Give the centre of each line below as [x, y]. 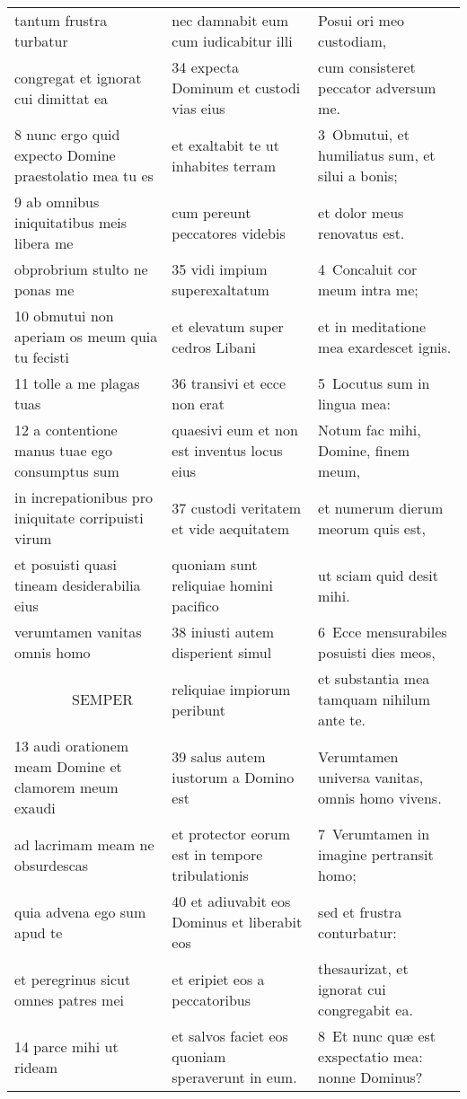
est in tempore [217, 854]
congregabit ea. [366, 1010]
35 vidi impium [220, 269]
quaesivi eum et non [235, 430]
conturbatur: [357, 932]
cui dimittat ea [62, 98]
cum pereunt [211, 212]
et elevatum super [228, 326]
